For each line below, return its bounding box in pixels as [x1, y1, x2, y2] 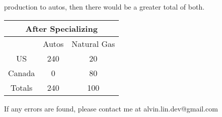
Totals [11, 81, 33, 93]
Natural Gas [71, 37, 115, 49]
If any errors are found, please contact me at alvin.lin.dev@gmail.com [4, 103, 218, 113]
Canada [8, 67, 35, 79]
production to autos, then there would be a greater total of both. [4, 2, 205, 12]
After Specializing [25, 22, 98, 34]
